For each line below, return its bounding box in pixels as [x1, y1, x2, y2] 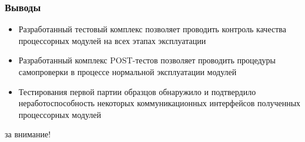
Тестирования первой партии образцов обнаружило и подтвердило [18, 85, 256, 97]
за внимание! [5, 128, 51, 140]
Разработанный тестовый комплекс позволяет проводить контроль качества [18, 23, 286, 35]
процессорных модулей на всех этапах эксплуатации [18, 34, 206, 46]
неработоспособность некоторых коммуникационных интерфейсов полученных [18, 97, 301, 109]
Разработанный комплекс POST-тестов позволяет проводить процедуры [18, 54, 276, 66]
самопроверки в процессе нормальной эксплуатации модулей [18, 66, 237, 77]
